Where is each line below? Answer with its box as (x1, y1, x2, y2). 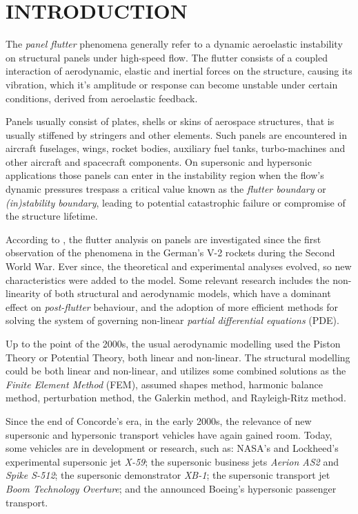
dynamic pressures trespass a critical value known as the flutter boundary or (6, 182, 326, 196)
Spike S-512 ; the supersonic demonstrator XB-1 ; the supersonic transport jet (6, 468, 330, 482)
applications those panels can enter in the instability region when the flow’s (6, 168, 324, 182)
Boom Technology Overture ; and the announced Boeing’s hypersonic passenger (6, 481, 337, 495)
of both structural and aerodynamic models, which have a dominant (43, 286, 331, 301)
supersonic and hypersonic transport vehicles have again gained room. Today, (6, 427, 332, 441)
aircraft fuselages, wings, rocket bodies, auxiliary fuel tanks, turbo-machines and (6, 141, 346, 155)
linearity (6, 286, 41, 301)
